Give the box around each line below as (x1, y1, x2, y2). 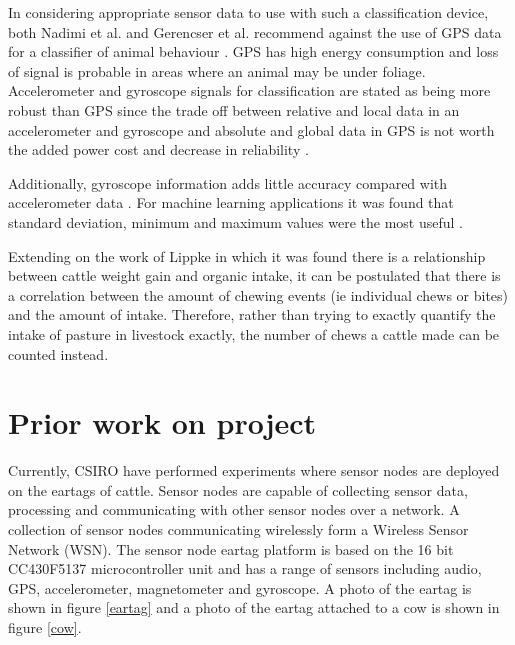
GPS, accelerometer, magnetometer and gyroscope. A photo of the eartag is (8, 577, 472, 598)
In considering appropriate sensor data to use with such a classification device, (8, 2, 489, 22)
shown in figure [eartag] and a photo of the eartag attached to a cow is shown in (8, 597, 500, 618)
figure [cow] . (8, 616, 82, 637)
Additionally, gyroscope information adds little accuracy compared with (8, 172, 448, 193)
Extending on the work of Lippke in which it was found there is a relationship (8, 245, 486, 266)
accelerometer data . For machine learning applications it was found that (8, 192, 454, 213)
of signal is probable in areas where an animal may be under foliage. (8, 60, 426, 81)
